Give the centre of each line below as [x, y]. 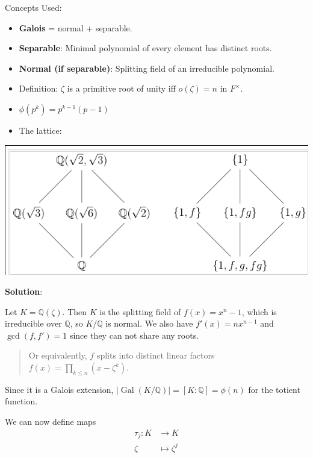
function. [21, 401]
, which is [259, 311]
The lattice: [40, 130]
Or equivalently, [58, 355]
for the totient [274, 389]
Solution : [24, 291]
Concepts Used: [33, 7]
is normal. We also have [149, 323]
